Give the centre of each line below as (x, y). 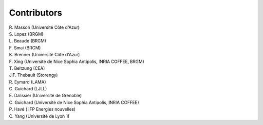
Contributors (36, 13)
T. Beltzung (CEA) (27, 68)
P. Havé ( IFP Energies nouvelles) (42, 109)
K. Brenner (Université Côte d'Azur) (45, 55)
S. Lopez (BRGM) (26, 34)
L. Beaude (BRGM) (28, 41)
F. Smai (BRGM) (25, 48)
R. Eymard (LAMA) (28, 82)
